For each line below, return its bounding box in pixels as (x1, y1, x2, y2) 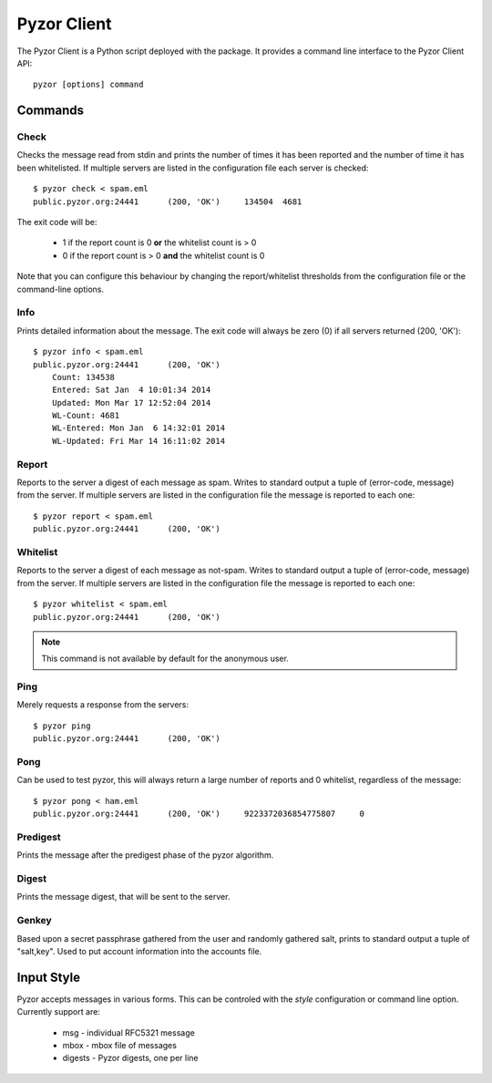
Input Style (16, 969, 81, 985)
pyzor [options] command (33, 79, 144, 90)
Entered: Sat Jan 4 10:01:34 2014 (51, 385, 211, 396)
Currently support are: (16, 1006, 100, 1017)
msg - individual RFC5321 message (62, 1026, 195, 1038)
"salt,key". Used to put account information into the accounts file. (16, 945, 262, 956)
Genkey (16, 914, 52, 927)
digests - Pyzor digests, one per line (62, 1053, 200, 1064)
